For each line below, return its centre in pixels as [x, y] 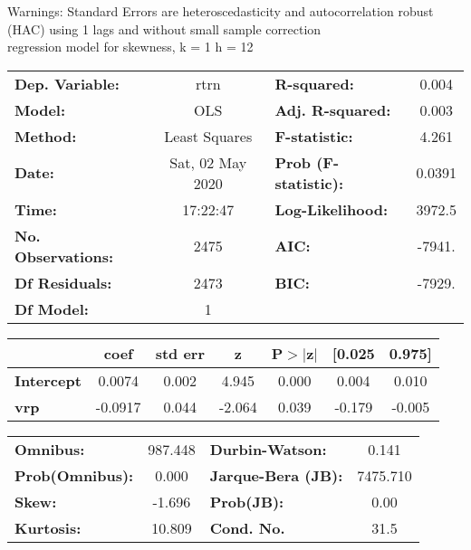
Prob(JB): [247, 501]
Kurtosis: [48, 527]
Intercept [48, 380]
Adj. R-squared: [333, 109]
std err [180, 353]
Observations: [64, 256]
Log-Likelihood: [332, 209]
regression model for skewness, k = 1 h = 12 [130, 47]
